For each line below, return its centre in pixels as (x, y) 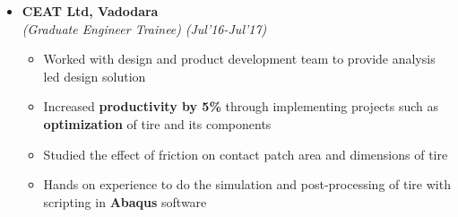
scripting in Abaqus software (125, 201)
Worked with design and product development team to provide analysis (239, 59)
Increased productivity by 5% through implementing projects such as (241, 106)
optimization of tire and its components (157, 123)
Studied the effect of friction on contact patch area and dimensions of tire (246, 154)
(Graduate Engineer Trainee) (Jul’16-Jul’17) (144, 28)
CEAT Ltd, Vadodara (90, 11)
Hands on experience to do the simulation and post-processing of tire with (247, 184)
